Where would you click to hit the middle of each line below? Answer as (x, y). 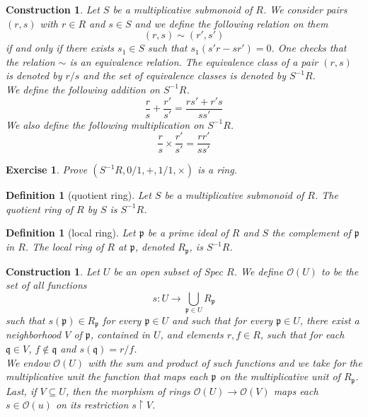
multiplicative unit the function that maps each (107, 376)
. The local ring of (64, 247)
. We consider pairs (305, 9)
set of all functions (46, 285)
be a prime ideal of (188, 233)
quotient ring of (40, 208)
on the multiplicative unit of (280, 376)
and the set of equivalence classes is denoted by (184, 75)
